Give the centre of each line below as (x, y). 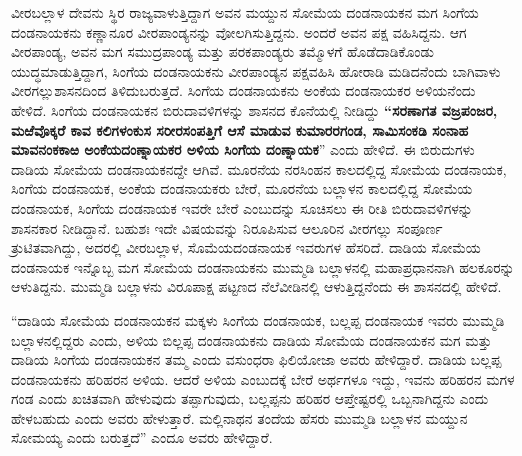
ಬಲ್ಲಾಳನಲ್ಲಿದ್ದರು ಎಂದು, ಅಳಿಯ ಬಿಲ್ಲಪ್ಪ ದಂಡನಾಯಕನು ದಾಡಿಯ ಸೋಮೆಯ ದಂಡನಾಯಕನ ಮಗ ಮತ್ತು (251, 339)
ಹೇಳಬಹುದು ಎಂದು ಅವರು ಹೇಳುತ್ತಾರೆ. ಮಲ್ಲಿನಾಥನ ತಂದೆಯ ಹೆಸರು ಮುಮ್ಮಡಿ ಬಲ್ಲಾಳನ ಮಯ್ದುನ (239, 417)
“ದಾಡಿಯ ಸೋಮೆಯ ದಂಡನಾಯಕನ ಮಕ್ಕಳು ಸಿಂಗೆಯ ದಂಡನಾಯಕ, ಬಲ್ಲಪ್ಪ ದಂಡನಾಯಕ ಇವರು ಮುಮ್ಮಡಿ (258, 319)
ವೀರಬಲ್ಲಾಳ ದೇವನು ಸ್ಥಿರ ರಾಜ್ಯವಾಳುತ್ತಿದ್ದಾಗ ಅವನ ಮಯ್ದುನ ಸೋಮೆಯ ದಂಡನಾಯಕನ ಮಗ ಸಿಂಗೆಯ (245, 12)
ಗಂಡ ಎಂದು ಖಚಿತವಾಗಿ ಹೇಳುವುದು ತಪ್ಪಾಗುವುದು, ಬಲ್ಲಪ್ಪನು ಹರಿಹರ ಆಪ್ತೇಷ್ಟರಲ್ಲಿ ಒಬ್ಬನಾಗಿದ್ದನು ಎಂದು (250, 398)
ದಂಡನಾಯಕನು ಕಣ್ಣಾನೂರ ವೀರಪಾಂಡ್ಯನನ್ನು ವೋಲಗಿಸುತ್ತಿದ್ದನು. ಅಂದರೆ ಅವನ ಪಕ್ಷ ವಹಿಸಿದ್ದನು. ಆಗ (239, 31)
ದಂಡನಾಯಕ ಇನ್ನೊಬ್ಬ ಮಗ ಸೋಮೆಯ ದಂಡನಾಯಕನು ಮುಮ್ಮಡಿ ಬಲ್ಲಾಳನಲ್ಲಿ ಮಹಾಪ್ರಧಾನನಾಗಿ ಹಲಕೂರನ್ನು (263, 266)
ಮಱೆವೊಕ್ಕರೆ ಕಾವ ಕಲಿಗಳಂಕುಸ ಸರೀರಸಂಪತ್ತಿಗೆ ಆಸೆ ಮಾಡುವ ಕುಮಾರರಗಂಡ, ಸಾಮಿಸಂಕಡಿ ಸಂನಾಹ (240, 129)
